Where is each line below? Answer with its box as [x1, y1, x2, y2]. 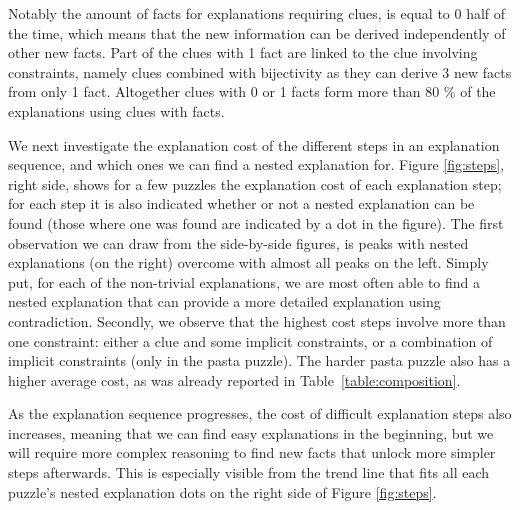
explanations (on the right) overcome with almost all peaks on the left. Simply [8, 252, 489, 273]
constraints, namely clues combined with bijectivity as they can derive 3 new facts [8, 61, 512, 82]
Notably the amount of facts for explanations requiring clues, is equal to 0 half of [8, 3, 506, 23]
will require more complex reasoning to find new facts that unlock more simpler [8, 442, 496, 463]
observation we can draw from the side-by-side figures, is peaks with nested [8, 232, 469, 253]
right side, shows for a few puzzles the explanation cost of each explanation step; [8, 173, 502, 194]
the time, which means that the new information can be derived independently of [8, 22, 506, 43]
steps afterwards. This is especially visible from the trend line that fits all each [8, 462, 490, 483]
